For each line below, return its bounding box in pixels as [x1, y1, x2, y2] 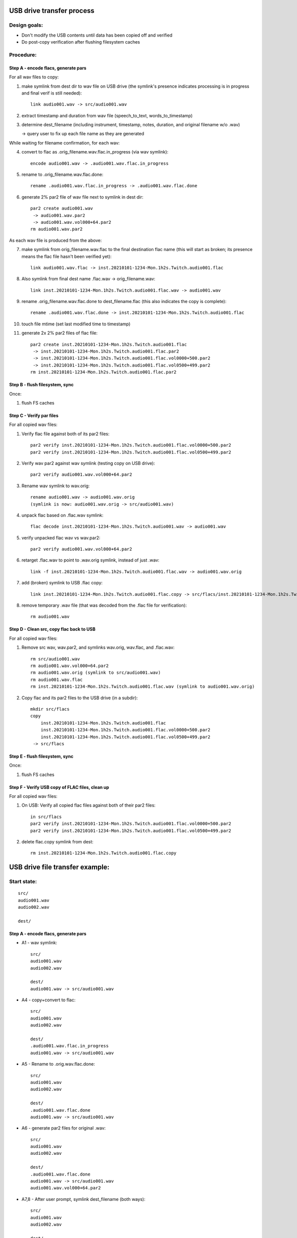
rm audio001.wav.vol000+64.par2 [30, 663, 109, 669]
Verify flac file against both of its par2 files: [21, 431, 110, 437]
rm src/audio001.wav [30, 656, 80, 662]
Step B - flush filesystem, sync [9, 382, 74, 388]
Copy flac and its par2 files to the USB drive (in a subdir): [21, 695, 138, 701]
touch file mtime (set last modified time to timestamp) [21, 321, 131, 327]
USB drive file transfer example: [9, 863, 110, 872]
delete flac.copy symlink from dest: [21, 839, 94, 845]
